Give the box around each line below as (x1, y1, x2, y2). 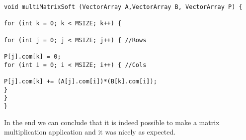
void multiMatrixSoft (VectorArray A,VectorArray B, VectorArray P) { (4, 3, 243, 10)
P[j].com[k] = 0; (4, 53, 61, 60)
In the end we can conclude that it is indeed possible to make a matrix (4, 117, 220, 127)
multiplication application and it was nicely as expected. (4, 127, 176, 137)
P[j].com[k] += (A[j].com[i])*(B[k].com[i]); (4, 77, 157, 85)
